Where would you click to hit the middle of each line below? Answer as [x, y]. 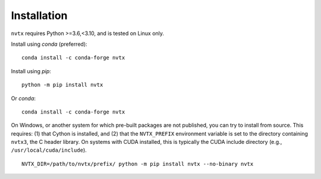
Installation [39, 15]
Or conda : [23, 98]
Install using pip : [31, 71]
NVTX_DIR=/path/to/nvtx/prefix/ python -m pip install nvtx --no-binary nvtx [138, 164]
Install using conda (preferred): [49, 44]
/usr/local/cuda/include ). [49, 150]
